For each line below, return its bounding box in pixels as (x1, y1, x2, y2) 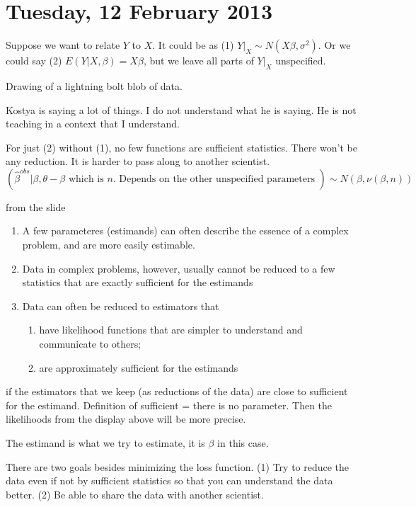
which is (68, 173, 104, 184)
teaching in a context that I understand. (6, 116, 180, 131)
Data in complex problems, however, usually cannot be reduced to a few (22, 261, 335, 275)
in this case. (217, 435, 269, 450)
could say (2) (6, 53, 62, 68)
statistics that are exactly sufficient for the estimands (22, 275, 253, 290)
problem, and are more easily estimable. (22, 237, 195, 252)
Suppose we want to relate (6, 38, 120, 52)
